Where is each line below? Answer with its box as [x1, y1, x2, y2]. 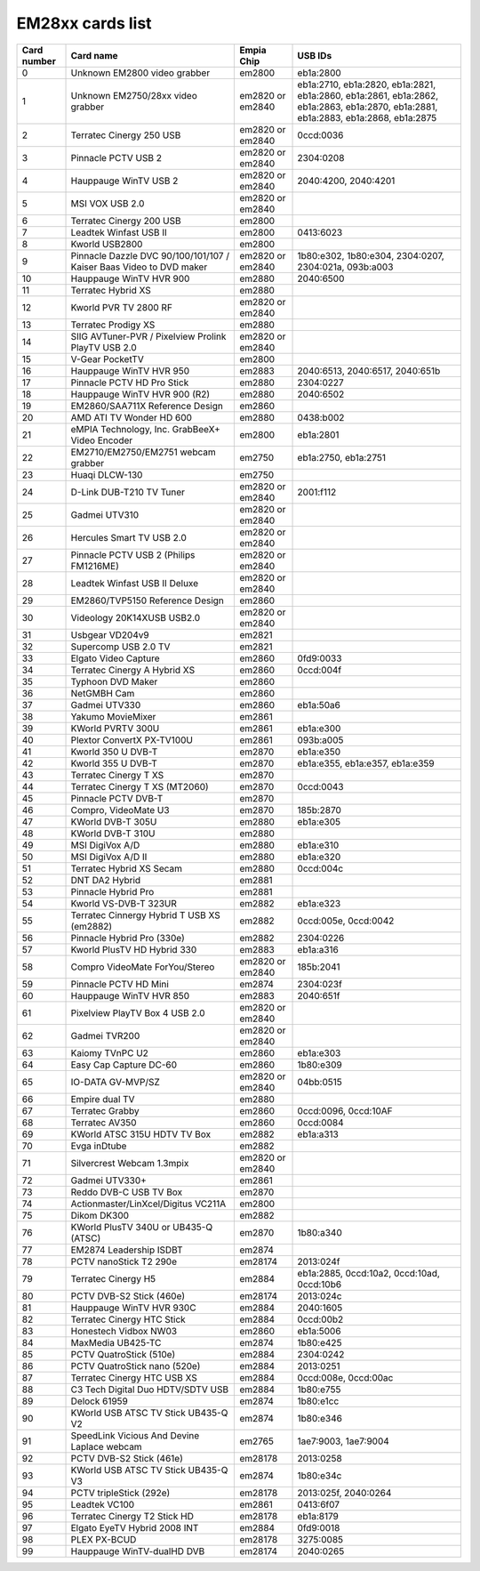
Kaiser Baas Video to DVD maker [70, 261, 208, 273]
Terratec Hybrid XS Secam [70, 862, 182, 874]
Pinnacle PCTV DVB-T [70, 792, 164, 804]
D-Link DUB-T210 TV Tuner [70, 486, 186, 498]
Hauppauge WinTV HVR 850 [70, 989, 190, 1002]
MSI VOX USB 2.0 [70, 197, 145, 209]
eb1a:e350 [297, 745, 341, 758]
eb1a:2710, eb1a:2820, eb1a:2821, [297, 78, 436, 91]
